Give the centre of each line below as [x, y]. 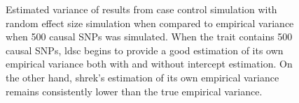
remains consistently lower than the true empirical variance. [134, 91]
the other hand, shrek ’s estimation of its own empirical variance [142, 77]
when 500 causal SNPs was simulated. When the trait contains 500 [149, 37]
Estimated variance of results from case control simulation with [141, 9]
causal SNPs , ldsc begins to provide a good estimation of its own [145, 50]
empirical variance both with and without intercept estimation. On [149, 64]
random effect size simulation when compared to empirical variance [150, 23]
